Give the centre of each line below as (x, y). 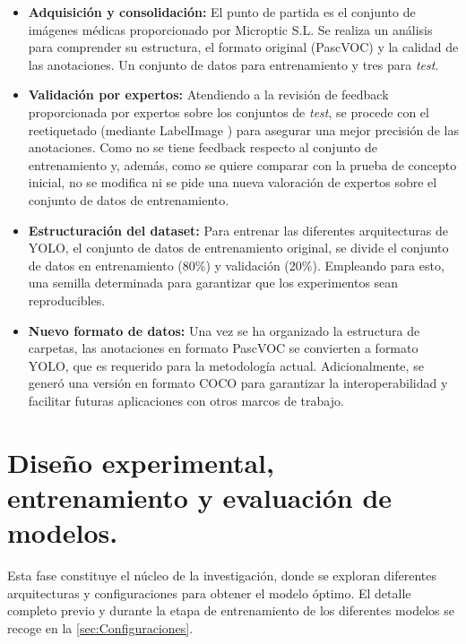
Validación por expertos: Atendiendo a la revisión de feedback (208, 94)
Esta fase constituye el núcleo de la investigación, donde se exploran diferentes (222, 575)
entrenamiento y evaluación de (200, 497)
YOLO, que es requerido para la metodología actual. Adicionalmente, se (226, 365)
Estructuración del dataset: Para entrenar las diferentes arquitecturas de (238, 230)
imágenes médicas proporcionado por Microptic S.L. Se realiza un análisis (230, 29)
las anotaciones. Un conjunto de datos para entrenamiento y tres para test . (233, 64)
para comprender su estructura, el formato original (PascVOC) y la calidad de (243, 47)
